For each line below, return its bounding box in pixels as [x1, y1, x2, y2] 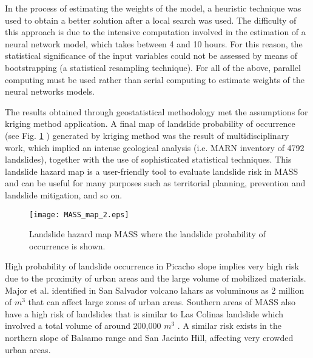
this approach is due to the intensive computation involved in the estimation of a [5, 25, 306, 38]
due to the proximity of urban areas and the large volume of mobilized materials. [5, 271, 306, 284]
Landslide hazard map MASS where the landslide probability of [29, 228, 266, 240]
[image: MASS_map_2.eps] [29, 210, 129, 219]
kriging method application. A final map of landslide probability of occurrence [5, 117, 295, 130]
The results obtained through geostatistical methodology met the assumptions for [5, 105, 308, 118]
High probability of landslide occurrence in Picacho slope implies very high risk [5, 260, 299, 272]
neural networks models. [5, 85, 95, 98]
